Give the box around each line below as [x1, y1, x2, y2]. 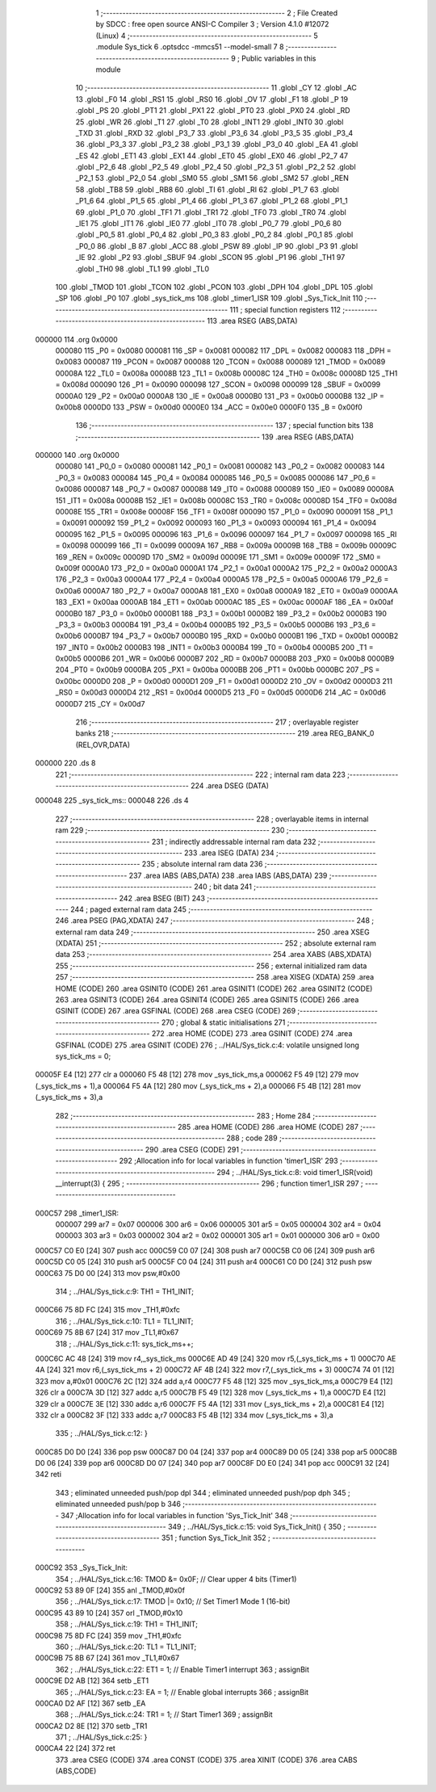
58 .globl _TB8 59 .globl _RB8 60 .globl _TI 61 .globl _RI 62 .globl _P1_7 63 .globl [75, 184, 339, 194]
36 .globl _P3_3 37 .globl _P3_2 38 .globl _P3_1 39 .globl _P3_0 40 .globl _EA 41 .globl [75, 140, 358, 149]
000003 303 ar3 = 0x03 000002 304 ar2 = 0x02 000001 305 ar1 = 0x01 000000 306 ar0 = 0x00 [55, 1231, 379, 1240]
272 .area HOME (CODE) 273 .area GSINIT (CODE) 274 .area [151, 1029, 353, 1039]
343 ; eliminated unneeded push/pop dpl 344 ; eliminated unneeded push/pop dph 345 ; [55, 1488, 350, 1497]
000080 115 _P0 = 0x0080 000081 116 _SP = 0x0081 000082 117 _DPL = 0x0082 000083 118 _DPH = [55, 346, 392, 355]
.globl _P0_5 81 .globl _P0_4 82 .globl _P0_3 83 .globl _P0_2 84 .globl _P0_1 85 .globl [75, 230, 354, 240]
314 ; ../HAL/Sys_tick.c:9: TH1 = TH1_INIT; [55, 1286, 194, 1296]
